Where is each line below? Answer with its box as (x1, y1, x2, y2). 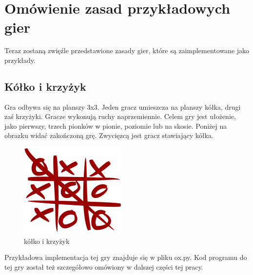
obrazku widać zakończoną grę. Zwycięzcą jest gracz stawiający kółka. (4, 130, 214, 140)
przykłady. (4, 55, 36, 65)
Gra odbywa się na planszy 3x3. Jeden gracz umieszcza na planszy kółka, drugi (4, 101, 241, 112)
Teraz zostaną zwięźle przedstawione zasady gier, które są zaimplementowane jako (4, 45, 250, 56)
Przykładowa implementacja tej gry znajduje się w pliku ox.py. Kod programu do (4, 252, 247, 262)
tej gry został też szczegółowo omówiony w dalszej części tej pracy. (4, 261, 203, 272)
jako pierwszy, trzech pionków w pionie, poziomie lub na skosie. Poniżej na (4, 120, 227, 131)
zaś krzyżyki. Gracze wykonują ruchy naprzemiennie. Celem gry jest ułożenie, (4, 111, 236, 121)
